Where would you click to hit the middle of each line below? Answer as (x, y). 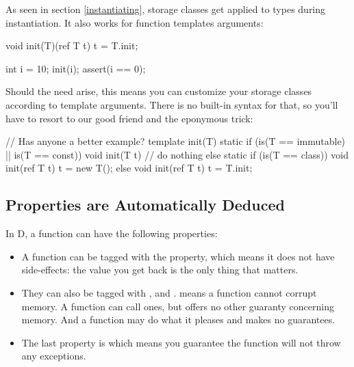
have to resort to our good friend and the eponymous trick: (129, 118)
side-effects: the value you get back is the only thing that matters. (160, 270)
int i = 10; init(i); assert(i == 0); (76, 68)
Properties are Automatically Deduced (145, 205)
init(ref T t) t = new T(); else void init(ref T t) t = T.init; (129, 168)
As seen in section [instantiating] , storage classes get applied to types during (166, 9)
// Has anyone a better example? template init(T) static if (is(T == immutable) (176, 141)
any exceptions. (54, 356)
